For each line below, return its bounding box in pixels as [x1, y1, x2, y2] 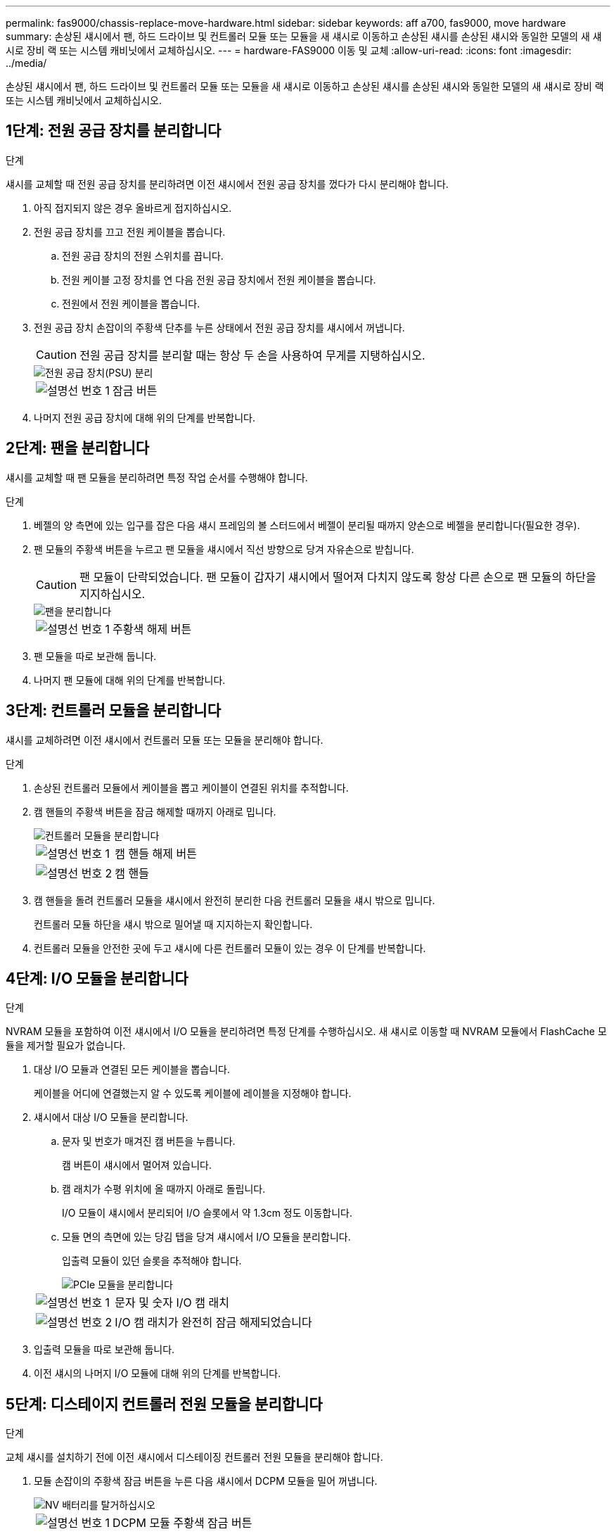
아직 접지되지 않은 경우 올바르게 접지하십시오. [34, 201, 232, 214]
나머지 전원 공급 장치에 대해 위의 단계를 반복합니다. [34, 411, 255, 424]
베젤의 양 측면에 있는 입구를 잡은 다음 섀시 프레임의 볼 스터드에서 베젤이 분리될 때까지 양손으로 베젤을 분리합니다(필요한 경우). [34, 519, 580, 531]
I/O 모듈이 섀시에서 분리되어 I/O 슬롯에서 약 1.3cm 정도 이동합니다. [62, 1207, 352, 1219]
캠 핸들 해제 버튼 [115, 846, 197, 861]
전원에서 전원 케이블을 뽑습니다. [62, 297, 200, 310]
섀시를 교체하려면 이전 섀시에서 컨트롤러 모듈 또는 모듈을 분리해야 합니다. [6, 733, 323, 746]
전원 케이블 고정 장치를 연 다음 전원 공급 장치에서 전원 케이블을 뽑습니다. [62, 273, 376, 286]
